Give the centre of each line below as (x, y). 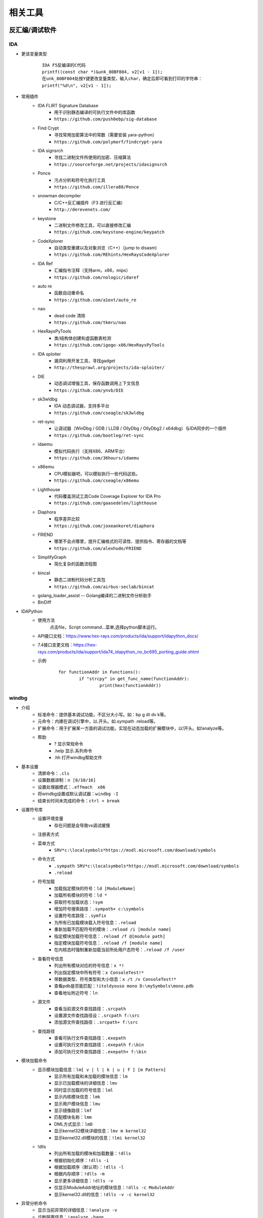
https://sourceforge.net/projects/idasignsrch (111, 164)
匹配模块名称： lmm (73, 1117)
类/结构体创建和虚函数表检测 (83, 338)
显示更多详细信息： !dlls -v (84, 1180)
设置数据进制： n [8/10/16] (67, 780)
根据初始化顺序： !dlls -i (82, 1160)
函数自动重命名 (69, 293)
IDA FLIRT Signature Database (68, 105)
